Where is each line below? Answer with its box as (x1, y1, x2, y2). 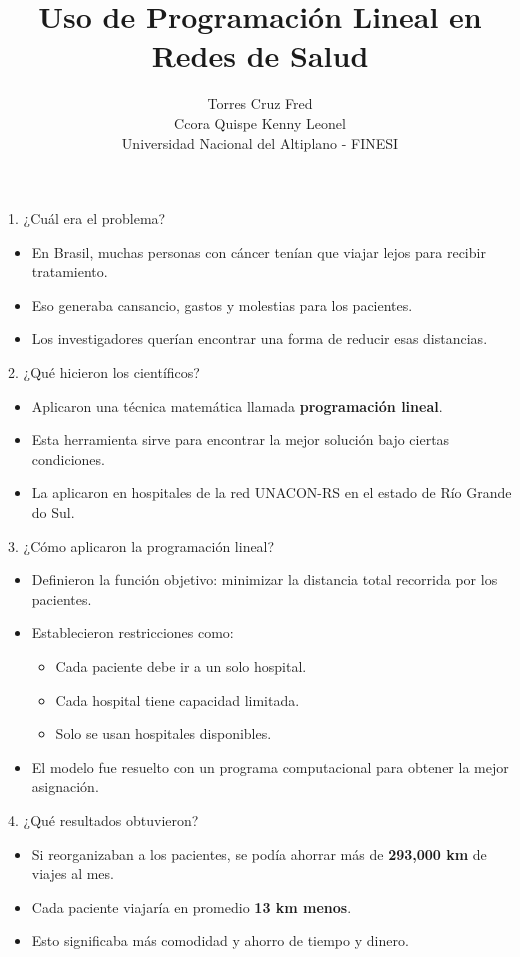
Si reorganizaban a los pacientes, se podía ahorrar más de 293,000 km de (31, 843, 487, 864)
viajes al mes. (31, 863, 114, 884)
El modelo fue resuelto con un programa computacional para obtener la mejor (31, 756, 509, 777)
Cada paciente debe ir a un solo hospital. (55, 656, 307, 676)
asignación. (31, 776, 99, 797)
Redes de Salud (151, 35, 369, 76)
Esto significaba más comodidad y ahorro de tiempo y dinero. (31, 930, 409, 951)
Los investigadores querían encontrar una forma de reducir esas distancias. (31, 328, 488, 349)
